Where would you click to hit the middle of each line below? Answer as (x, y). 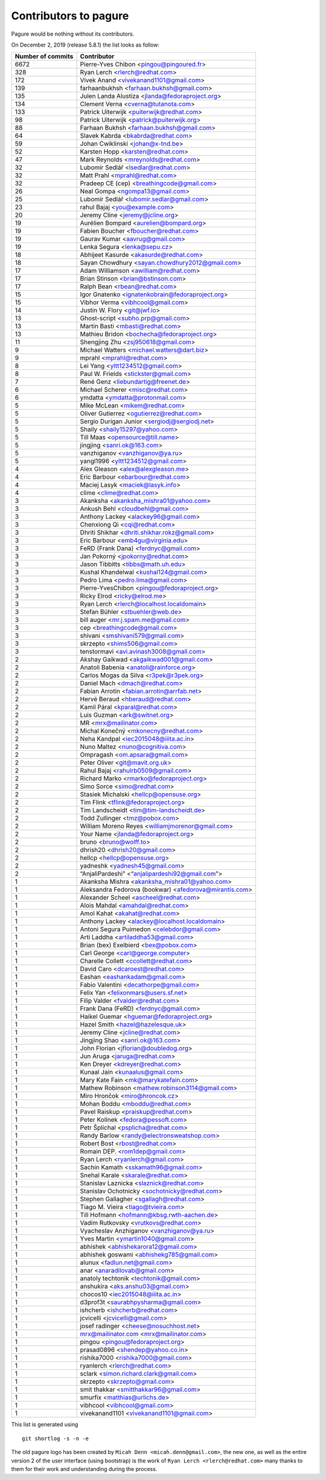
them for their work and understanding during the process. (84, 1469)
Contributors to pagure (70, 16)
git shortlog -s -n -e (56, 1438)
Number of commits (44, 56)
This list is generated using (45, 1424)
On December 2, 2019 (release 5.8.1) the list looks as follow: (85, 45)
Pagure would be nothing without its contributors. (73, 34)
